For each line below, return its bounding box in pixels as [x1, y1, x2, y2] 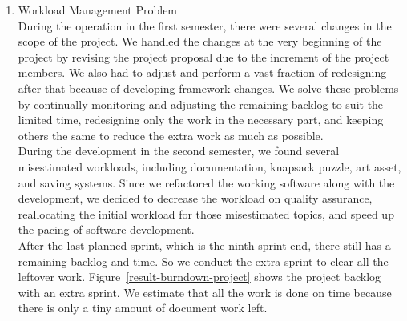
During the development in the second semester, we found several [18, 142, 340, 159]
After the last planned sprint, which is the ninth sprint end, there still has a [18, 236, 391, 253]
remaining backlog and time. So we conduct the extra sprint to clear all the [18, 252, 389, 269]
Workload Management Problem [18, 2, 178, 18]
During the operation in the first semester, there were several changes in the [18, 17, 392, 34]
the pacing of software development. [18, 221, 195, 238]
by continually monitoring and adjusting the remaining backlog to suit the [18, 95, 384, 112]
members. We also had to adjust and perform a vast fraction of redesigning [18, 64, 387, 81]
